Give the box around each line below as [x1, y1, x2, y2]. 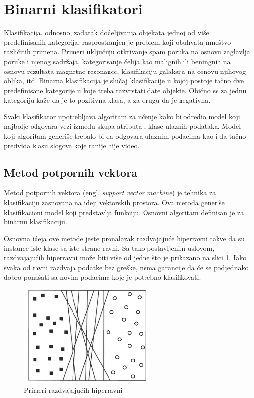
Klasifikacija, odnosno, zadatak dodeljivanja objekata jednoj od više [4, 27, 209, 37]
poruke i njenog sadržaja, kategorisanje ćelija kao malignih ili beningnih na [4, 56, 231, 66]
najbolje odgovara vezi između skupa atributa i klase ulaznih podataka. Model [4, 121, 241, 131]
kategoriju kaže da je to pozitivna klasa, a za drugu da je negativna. [4, 95, 211, 105]
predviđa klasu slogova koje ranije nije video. [4, 140, 140, 150]
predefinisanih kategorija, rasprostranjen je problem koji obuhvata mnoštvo [4, 36, 231, 47]
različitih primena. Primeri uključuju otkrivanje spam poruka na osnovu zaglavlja [4, 46, 250, 57]
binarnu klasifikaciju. [4, 217, 67, 227]
